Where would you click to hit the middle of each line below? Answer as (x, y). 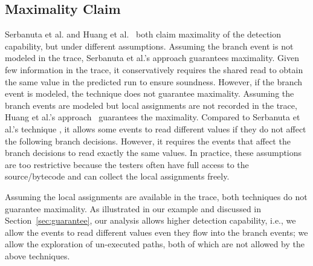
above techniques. (37, 255)
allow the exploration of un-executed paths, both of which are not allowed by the (155, 244)
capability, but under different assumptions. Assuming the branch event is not (149, 46)
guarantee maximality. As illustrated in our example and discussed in (133, 208)
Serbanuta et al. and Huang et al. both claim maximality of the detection (143, 34)
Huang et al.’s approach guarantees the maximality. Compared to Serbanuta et (153, 117)
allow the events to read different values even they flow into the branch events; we (156, 232)
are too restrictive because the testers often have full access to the (127, 164)
